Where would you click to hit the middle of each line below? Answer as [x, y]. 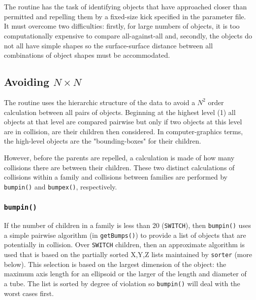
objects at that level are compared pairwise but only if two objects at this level [123, 122]
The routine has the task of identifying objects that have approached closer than [126, 7]
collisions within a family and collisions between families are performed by [116, 177]
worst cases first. [29, 293]
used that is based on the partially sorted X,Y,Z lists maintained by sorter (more [128, 254]
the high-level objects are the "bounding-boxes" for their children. [103, 141]
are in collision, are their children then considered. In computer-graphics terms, [124, 131]
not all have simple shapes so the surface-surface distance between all [109, 45]
